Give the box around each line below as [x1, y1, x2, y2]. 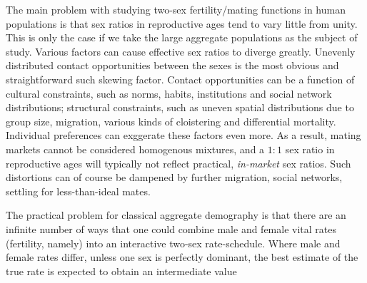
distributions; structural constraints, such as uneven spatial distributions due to [6, 100, 354, 115]
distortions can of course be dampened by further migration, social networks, [6, 170, 343, 185]
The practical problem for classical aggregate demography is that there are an [6, 207, 346, 222]
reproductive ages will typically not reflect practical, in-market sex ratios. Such [6, 155, 351, 170]
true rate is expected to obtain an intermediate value [6, 263, 237, 278]
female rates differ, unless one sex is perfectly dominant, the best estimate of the [6, 249, 358, 264]
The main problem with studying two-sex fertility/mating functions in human [6, 2, 346, 16]
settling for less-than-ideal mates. [6, 183, 151, 198]
